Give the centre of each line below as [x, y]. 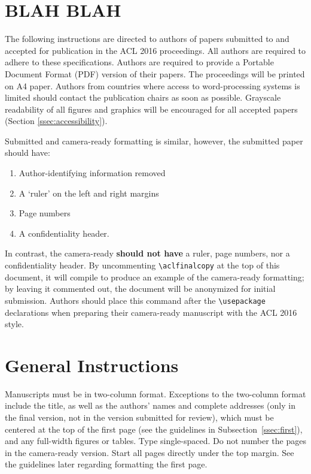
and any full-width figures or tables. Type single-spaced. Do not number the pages [155, 441]
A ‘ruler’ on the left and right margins [89, 193]
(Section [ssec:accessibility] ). [56, 121]
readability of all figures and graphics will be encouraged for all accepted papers [151, 109]
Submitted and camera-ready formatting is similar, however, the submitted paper [154, 141]
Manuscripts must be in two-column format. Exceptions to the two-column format [155, 393]
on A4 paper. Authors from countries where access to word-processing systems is [153, 85]
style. [14, 324]
